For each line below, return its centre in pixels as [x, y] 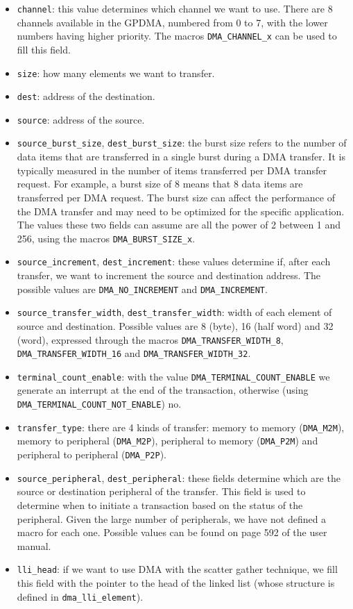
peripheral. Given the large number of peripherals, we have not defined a [172, 518]
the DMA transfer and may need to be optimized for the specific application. [181, 211]
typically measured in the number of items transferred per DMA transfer [172, 170]
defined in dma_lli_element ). [80, 596]
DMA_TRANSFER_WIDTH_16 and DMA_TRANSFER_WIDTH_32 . [134, 353]
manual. [34, 545]
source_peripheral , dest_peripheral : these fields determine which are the [179, 477]
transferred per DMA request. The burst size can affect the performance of [176, 197]
